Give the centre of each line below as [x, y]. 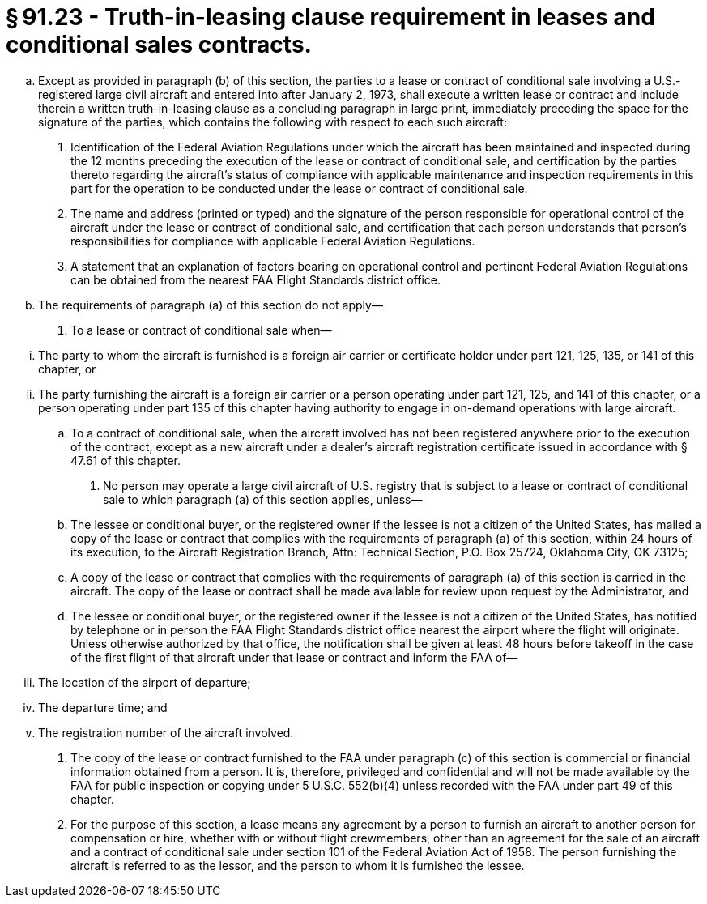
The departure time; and [103, 707]
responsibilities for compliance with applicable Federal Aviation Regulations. [273, 241]
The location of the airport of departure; [145, 682]
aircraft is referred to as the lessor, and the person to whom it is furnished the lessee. [298, 865]
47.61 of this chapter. [126, 460]
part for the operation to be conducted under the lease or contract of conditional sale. [299, 188]
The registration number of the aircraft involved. [166, 732]
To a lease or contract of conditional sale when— [201, 330]
